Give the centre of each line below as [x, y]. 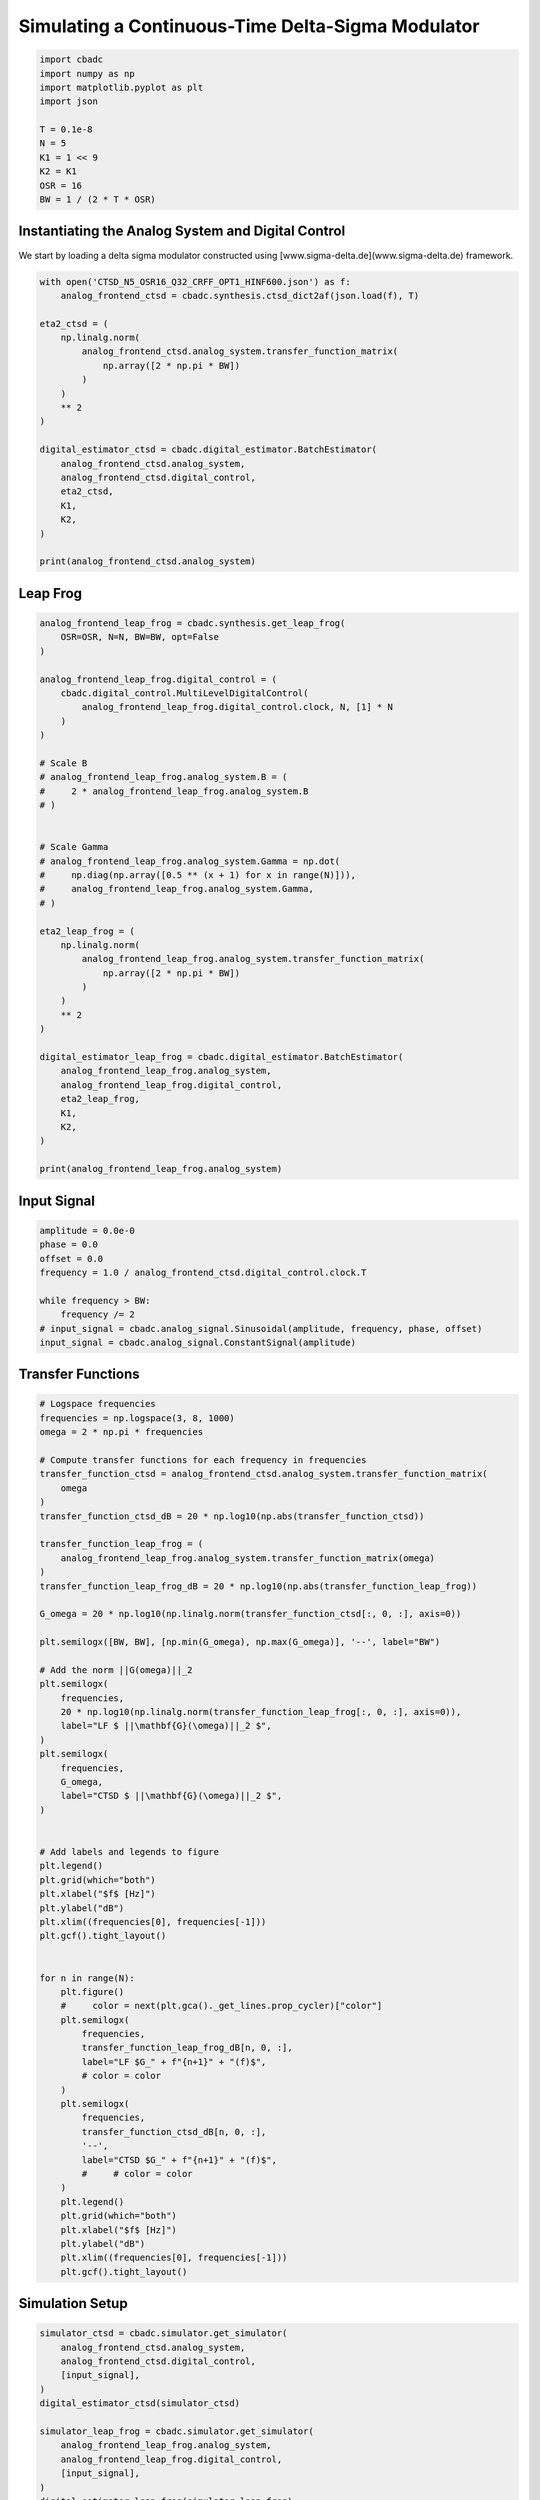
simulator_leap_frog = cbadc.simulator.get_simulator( [176, 2431]
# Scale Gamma [74, 847]
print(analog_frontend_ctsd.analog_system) [148, 561]
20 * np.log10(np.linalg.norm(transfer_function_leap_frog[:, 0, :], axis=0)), [261, 1712]
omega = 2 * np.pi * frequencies [121, 1432]
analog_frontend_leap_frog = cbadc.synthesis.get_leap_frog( [192, 623]
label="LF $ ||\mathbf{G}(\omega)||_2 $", [166, 1726]
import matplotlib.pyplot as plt [121, 87]
